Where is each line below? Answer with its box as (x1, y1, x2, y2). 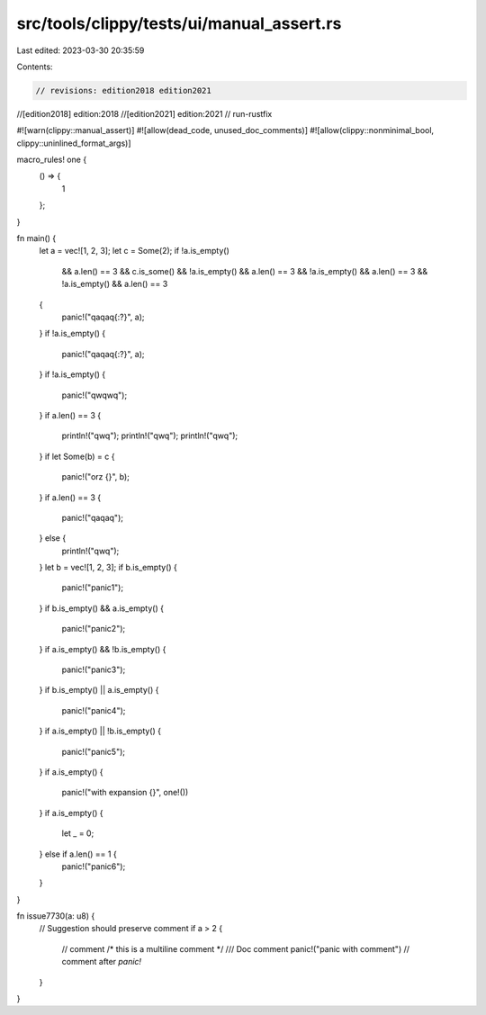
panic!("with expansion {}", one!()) (61, 787, 189, 798)
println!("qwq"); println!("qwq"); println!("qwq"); (61, 430, 238, 441)
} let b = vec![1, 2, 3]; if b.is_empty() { (39, 562, 177, 573)
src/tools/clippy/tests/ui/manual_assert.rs (16, 13, 342, 33)
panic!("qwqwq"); (61, 390, 128, 400)
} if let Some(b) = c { (39, 451, 115, 462)
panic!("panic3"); (61, 664, 126, 675)
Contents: (16, 61, 53, 72)
